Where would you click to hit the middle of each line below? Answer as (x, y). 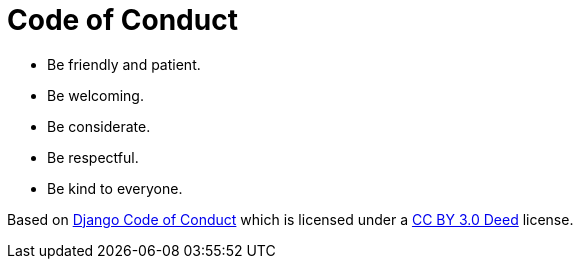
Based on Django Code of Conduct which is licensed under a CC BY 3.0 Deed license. (290, 219)
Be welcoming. (95, 95)
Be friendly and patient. (124, 64)
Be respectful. (93, 157)
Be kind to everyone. (115, 188)
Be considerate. (99, 126)
